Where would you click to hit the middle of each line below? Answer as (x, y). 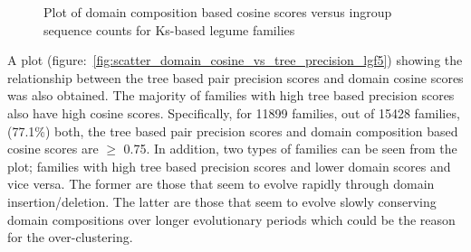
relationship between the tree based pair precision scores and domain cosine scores (235, 77)
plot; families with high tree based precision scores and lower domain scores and (229, 166)
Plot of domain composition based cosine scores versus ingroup (218, 12)
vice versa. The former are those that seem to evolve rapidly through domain (221, 184)
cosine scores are (53, 149)
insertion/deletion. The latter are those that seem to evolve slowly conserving (222, 201)
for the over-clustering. (70, 237)
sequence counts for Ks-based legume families (169, 29)
